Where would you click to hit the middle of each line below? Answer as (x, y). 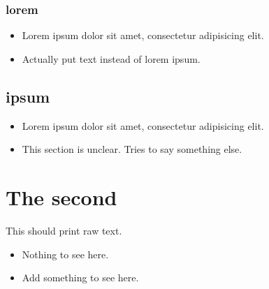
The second (61, 197)
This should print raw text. (64, 230)
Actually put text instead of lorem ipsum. (111, 58)
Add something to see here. (80, 277)
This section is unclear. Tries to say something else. (132, 149)
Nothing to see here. (65, 254)
